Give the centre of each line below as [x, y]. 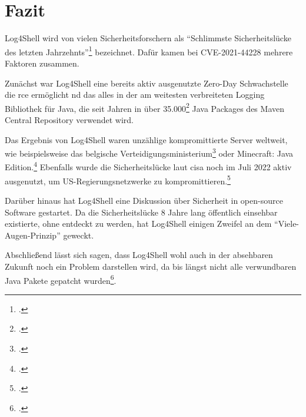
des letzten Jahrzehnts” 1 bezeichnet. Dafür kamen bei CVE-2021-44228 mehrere [149, 51]
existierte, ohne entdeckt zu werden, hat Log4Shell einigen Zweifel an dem [138, 224]
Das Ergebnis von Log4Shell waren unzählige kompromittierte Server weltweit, [146, 139]
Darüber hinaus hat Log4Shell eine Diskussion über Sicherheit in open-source [144, 200]
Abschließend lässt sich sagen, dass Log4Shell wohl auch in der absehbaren [139, 255]
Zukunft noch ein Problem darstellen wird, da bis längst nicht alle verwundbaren [151, 266]
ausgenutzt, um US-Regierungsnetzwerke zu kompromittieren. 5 [118, 180]
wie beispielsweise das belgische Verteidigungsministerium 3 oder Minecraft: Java [149, 152]
